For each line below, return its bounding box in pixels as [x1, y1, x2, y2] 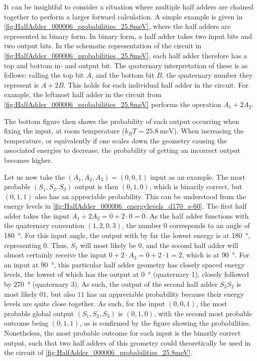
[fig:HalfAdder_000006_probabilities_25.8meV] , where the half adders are [4, 21, 231, 31]
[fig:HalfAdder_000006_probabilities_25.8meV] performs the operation [4, 99, 221, 109]
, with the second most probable [154, 308, 253, 318]
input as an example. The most [150, 171, 246, 182]
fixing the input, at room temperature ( [4, 125, 125, 136]
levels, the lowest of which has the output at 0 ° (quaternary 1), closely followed [4, 269, 249, 279]
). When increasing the [174, 125, 244, 136]
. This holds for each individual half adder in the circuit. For [63, 79, 249, 90]
